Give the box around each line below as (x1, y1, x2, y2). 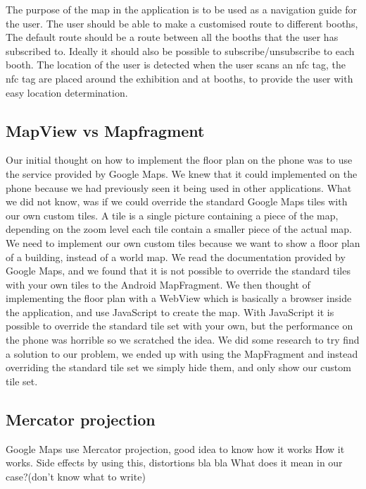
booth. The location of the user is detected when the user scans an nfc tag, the (6, 57, 346, 72)
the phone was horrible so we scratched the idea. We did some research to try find (6, 332, 360, 347)
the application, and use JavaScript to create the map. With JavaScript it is (6, 304, 334, 319)
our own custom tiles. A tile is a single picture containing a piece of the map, (6, 207, 339, 222)
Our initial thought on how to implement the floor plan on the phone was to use (6, 152, 353, 167)
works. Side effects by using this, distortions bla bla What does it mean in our (6, 455, 343, 470)
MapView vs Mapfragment (6, 119, 205, 141)
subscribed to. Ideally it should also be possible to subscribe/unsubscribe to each (6, 43, 355, 58)
